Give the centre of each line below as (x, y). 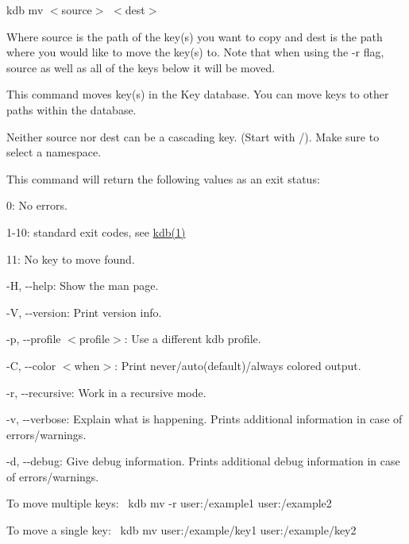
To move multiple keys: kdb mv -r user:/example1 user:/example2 (169, 503)
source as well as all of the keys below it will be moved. (141, 67)
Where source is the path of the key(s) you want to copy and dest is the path (195, 36)
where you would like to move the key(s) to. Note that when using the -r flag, (195, 52)
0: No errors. (37, 205)
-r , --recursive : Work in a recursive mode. (106, 392)
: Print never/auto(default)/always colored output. (238, 365)
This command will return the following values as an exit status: (163, 178)
